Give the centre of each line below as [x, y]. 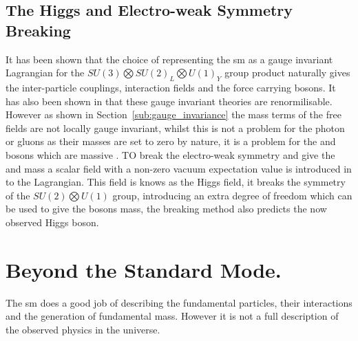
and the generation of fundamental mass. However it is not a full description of [172, 316]
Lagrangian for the [45, 73]
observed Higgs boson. [52, 222]
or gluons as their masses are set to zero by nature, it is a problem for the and [171, 141]
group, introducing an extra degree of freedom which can [232, 195]
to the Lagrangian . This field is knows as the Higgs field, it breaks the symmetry [176, 182]
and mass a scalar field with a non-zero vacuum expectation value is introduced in [179, 168]
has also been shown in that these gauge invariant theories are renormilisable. [169, 101]
